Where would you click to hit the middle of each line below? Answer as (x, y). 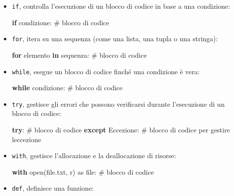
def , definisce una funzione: (53, 188)
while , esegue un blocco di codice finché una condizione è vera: (106, 71)
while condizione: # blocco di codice (67, 88)
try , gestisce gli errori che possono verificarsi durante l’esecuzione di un (118, 104)
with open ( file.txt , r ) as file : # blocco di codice (83, 171)
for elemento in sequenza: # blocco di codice (79, 55)
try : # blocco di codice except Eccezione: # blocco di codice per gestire (121, 130)
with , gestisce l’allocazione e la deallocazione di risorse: (94, 155)
